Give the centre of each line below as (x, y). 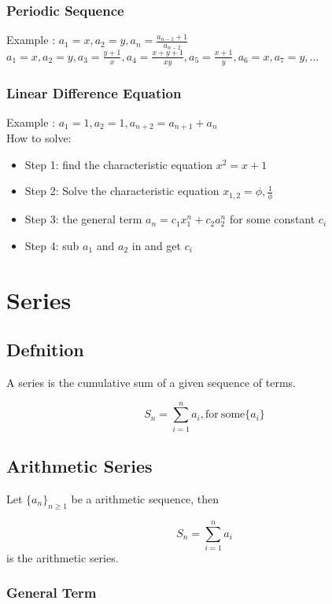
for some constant (272, 219)
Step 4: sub (52, 245)
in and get (156, 245)
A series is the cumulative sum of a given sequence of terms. (151, 383)
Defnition (45, 350)
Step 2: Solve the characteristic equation (122, 191)
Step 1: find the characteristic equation (118, 164)
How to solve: (39, 138)
